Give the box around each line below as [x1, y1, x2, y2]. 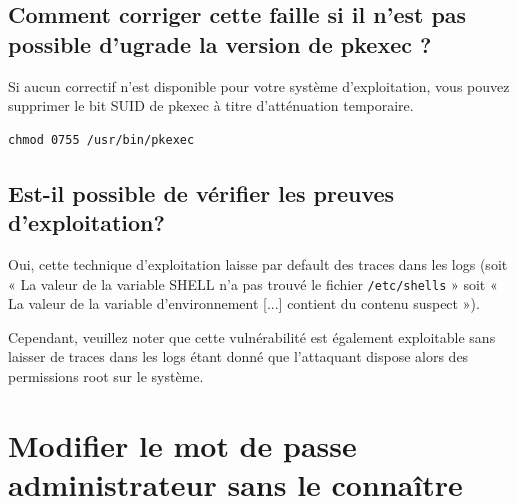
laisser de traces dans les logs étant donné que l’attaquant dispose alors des [8, 346, 469, 367]
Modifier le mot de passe [8, 424, 357, 465]
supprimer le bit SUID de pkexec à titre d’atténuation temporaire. [8, 95, 414, 116]
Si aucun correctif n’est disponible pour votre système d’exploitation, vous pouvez [8, 75, 510, 96]
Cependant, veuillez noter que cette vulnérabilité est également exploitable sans [8, 326, 496, 347]
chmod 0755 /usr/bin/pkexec [8, 132, 195, 147]
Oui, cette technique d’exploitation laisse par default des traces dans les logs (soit [8, 253, 508, 274]
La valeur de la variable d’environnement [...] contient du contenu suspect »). [8, 293, 480, 314]
